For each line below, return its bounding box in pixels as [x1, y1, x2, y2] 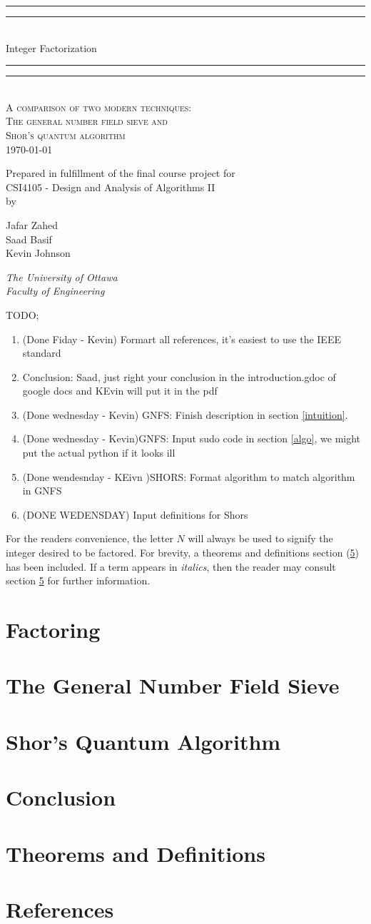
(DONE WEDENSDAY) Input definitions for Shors [22, 507, 248, 522]
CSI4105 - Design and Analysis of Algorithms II [6, 179, 215, 194]
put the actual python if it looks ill [22, 445, 176, 460]
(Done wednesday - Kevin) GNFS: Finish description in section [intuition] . [22, 407, 348, 422]
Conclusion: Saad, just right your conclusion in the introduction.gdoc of [22, 369, 336, 384]
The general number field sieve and [6, 113, 168, 128]
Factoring [6, 615, 101, 644]
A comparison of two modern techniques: [6, 99, 192, 114]
